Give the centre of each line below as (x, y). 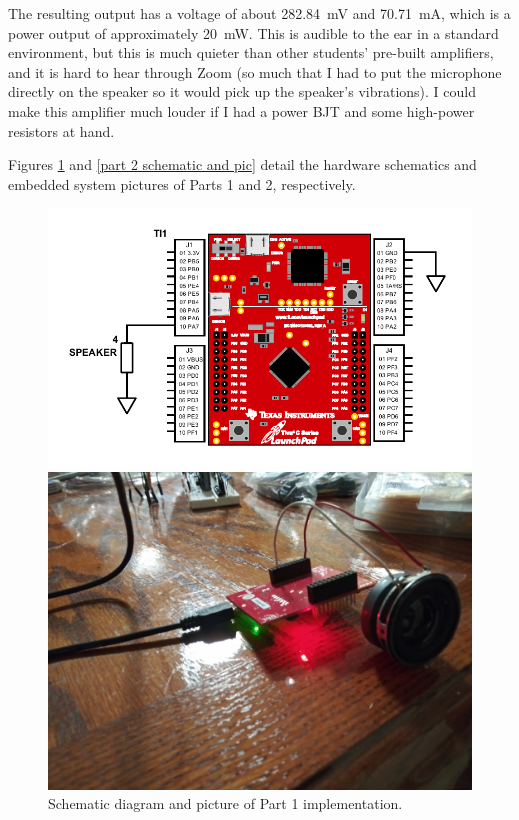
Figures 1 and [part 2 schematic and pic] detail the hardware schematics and (242, 164)
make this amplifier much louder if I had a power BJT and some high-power (241, 110)
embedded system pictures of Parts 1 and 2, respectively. (182, 183)
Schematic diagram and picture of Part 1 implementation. (225, 803)
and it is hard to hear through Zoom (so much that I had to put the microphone (255, 71)
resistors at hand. (61, 130)
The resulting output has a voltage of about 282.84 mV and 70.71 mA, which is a (259, 13)
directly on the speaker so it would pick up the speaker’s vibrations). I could (242, 91)
